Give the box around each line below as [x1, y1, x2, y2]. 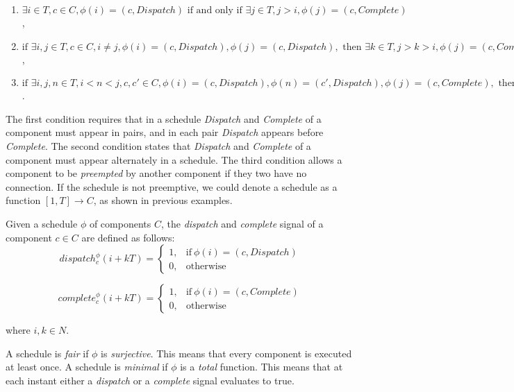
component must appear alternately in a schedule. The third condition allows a [6, 152, 342, 167]
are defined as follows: [81, 230, 175, 244]
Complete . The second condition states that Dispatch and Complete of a [6, 138, 311, 153]
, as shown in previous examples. [93, 193, 233, 207]
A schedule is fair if [6, 346, 89, 360]
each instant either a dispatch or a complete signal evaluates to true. [6, 373, 295, 387]
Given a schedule [6, 216, 78, 230]
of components [89, 216, 151, 230]
